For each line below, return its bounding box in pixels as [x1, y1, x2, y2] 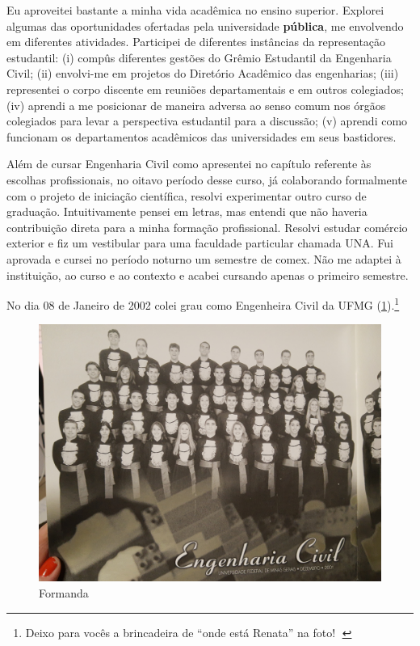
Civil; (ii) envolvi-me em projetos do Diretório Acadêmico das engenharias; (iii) [6, 65, 399, 82]
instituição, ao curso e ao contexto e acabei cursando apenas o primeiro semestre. [6, 266, 409, 283]
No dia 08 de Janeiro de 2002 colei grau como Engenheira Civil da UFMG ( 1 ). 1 [6, 294, 400, 313]
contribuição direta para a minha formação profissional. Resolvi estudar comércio [6, 218, 408, 235]
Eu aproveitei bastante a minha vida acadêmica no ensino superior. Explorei [6, 2, 384, 18]
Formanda [39, 584, 89, 601]
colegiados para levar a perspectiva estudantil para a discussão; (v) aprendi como [6, 112, 408, 129]
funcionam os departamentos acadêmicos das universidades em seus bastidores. [6, 128, 397, 145]
